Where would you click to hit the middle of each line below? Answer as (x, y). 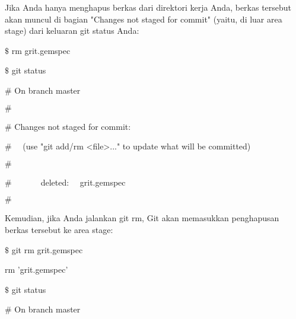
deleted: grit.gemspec (83, 182)
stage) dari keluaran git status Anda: (72, 31)
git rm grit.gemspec (47, 249)
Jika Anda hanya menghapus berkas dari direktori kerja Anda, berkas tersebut (148, 7)
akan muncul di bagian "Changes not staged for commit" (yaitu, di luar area (144, 19)
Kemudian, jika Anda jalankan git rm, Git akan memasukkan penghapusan (142, 218)
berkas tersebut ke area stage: (59, 229)
